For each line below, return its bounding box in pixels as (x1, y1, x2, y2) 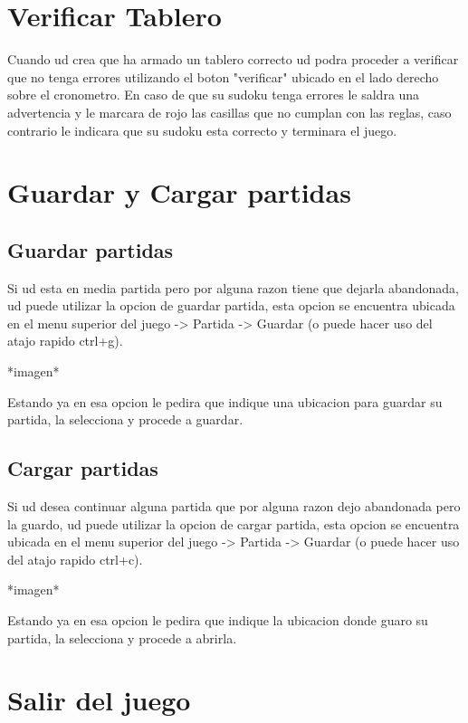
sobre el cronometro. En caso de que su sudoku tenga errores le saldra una (7, 85, 420, 104)
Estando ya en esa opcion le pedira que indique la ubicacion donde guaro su (7, 611, 428, 629)
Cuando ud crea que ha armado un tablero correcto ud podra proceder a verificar (7, 50, 459, 69)
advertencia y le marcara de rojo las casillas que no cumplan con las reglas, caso (7, 102, 452, 121)
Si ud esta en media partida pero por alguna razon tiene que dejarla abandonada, (7, 278, 459, 297)
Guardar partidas (7, 235, 174, 263)
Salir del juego (7, 681, 191, 718)
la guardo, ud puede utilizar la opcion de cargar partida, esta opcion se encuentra (7, 514, 460, 533)
